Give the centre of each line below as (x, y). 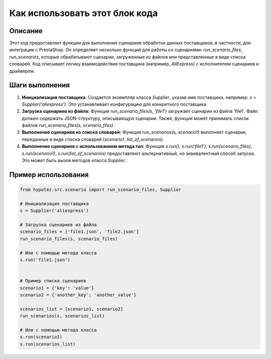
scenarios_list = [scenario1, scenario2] (72, 309)
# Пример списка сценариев (53, 281)
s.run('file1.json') (45, 260)
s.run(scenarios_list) (48, 344)
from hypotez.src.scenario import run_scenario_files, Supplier (101, 190)
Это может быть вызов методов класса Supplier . (74, 160)
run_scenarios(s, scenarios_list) (62, 316)
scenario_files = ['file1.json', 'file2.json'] (79, 232)
